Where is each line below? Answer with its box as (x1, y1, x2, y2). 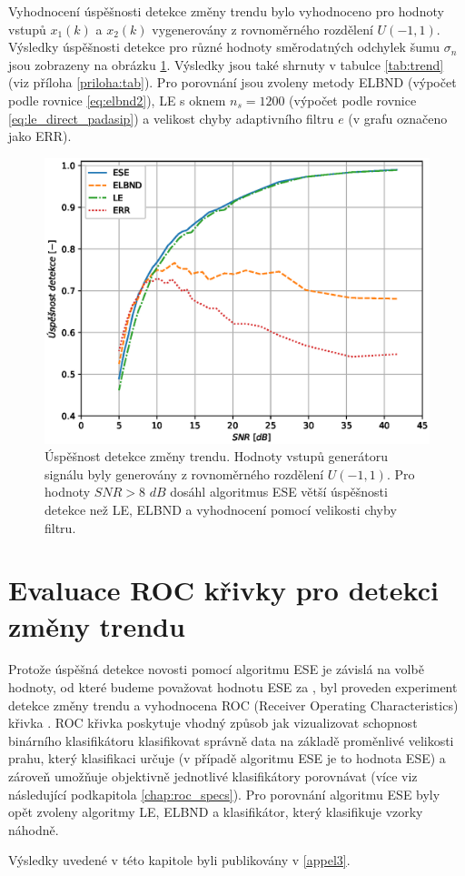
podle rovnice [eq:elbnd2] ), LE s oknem (8, 90, 226, 109)
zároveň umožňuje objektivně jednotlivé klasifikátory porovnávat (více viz (8, 767, 418, 786)
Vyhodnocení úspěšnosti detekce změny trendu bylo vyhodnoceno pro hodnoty (8, 2, 444, 20)
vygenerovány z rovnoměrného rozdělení (152, 19, 373, 38)
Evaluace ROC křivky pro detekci (8, 571, 439, 609)
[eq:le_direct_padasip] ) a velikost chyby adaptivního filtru (8, 108, 334, 127)
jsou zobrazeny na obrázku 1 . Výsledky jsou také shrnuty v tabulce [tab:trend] (8, 55, 444, 74)
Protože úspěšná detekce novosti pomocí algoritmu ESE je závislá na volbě (8, 660, 424, 679)
